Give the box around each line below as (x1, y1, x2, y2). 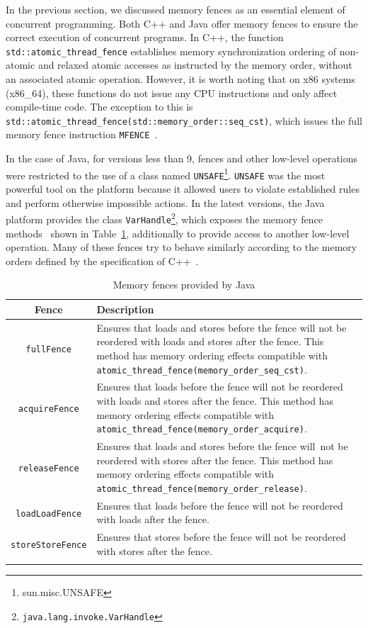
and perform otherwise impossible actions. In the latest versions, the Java (6, 195, 325, 210)
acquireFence (18, 403, 79, 414)
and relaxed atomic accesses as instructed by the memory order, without (38, 57, 352, 72)
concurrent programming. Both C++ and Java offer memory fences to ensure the (6, 16, 358, 30)
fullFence (25, 344, 71, 355)
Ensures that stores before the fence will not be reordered (96, 529, 346, 544)
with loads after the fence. (96, 512, 209, 527)
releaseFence (18, 463, 79, 473)
